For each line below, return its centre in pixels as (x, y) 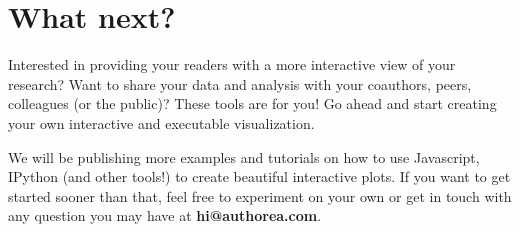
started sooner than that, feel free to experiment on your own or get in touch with (260, 195)
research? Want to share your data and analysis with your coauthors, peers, (240, 83)
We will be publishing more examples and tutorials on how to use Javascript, (244, 156)
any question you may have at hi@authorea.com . (165, 215)
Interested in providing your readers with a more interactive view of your (232, 64)
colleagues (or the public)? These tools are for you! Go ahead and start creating (252, 103)
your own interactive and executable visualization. (161, 122)
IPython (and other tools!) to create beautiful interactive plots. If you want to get (259, 176)
